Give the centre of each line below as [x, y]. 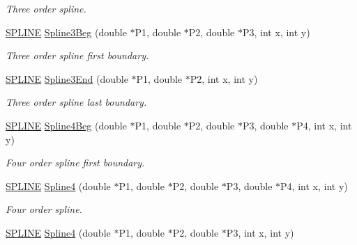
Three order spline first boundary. [77, 55]
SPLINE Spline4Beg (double [66, 125]
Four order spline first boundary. [75, 163]
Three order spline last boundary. [76, 102]
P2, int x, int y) [224, 78]
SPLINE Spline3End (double [67, 78]
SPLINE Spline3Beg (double [66, 32]
